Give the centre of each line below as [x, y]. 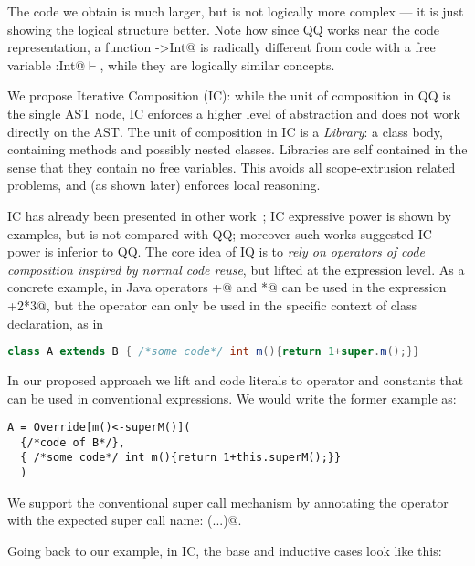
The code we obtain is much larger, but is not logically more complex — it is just [236, 11]
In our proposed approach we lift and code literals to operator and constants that [236, 379]
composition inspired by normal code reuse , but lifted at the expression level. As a [236, 269]
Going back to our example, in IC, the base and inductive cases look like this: [225, 550]
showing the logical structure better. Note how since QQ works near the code [223, 29]
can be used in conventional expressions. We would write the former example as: [232, 398]
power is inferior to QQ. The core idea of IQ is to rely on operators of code [216, 252]
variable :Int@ [47, 64]
